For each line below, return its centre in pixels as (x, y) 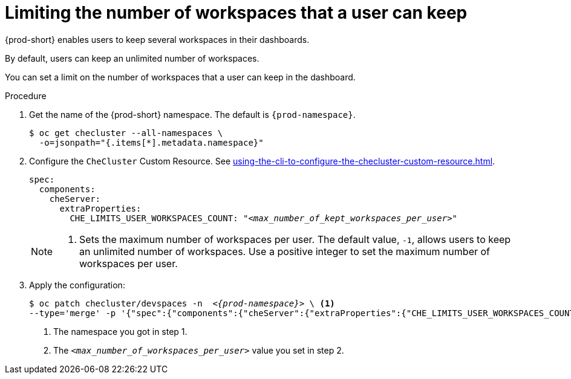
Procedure (26, 96)
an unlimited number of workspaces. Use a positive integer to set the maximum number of (285, 251)
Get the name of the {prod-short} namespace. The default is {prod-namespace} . (192, 114)
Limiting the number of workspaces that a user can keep (236, 13)
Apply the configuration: (77, 285)
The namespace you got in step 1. (120, 331)
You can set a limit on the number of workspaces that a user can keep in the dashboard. (180, 77)
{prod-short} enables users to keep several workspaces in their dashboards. (157, 39)
